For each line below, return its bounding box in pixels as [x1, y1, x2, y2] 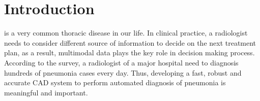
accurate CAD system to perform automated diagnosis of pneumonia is [4, 77, 226, 88]
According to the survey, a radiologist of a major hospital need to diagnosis [4, 57, 239, 68]
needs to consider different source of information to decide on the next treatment [4, 37, 256, 48]
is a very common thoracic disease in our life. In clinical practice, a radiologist [4, 27, 248, 38]
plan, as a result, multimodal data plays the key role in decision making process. [4, 47, 255, 58]
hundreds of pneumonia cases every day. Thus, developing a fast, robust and [4, 67, 242, 78]
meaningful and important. [4, 87, 88, 97]
